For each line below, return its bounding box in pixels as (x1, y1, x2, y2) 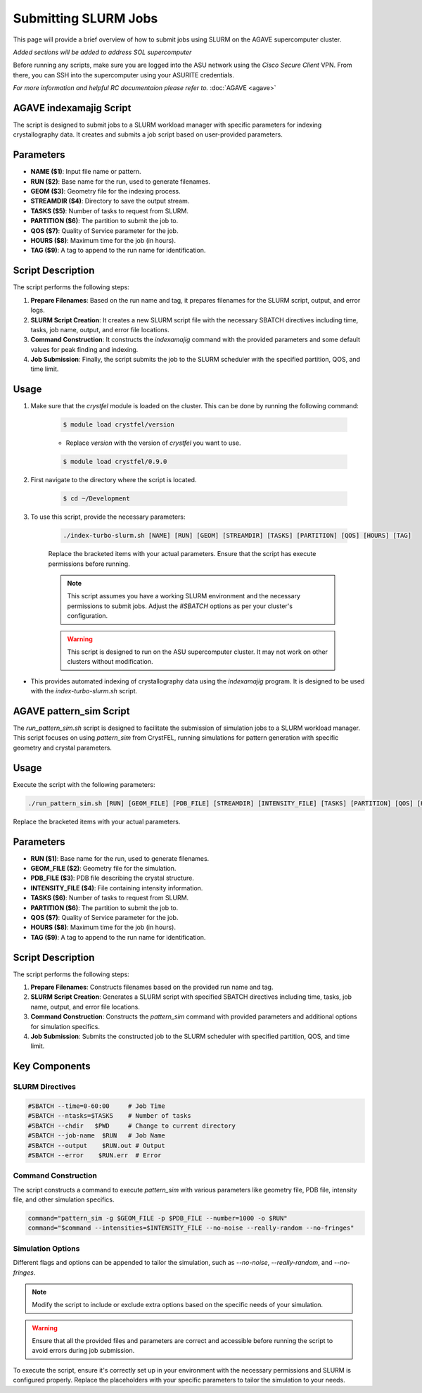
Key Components (13, 1060, 91, 1073)
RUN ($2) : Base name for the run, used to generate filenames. (30, 177, 211, 186)
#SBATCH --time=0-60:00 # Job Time (27, 1102, 165, 1110)
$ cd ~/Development (63, 495, 130, 503)
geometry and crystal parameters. (13, 743, 113, 752)
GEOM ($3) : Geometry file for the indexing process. (30, 187, 181, 196)
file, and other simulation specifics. (13, 1195, 115, 1204)
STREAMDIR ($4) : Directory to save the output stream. (30, 197, 190, 206)
